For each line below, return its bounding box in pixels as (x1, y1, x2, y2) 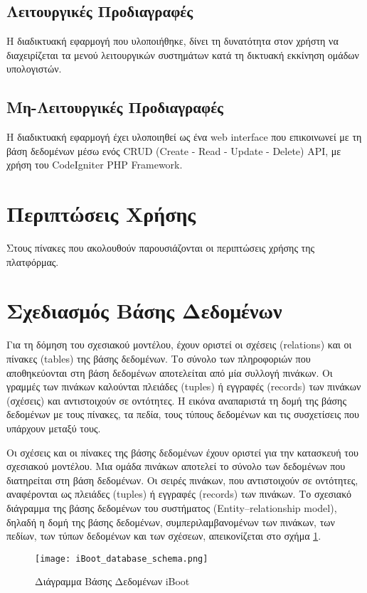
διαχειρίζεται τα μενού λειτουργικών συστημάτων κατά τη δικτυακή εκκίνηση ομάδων (6, 47, 359, 62)
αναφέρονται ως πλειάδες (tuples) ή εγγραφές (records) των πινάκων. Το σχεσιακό (6, 486, 351, 501)
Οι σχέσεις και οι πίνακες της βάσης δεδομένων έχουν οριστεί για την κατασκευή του (6, 444, 358, 459)
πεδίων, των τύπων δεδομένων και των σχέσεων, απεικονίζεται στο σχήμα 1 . (6, 528, 321, 543)
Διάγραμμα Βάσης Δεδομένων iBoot (35, 574, 190, 589)
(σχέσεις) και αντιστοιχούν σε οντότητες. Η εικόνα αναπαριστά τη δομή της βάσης (6, 392, 346, 407)
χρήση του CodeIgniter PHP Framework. (6, 157, 183, 172)
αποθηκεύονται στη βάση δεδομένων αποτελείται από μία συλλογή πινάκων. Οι (6, 365, 333, 380)
